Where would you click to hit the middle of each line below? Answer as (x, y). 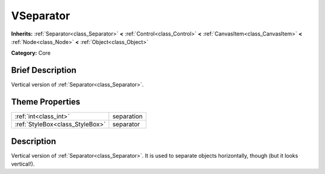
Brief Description (44, 70)
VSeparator (41, 16)
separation (128, 116)
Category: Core (31, 53)
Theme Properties (46, 102)
